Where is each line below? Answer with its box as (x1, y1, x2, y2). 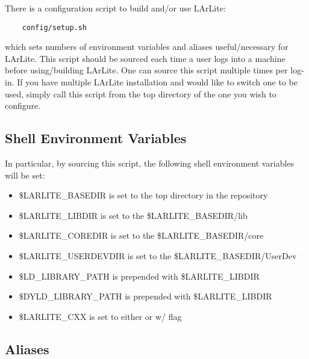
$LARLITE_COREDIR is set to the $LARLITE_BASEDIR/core (19, 229, 264, 242)
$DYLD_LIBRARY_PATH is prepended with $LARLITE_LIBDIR (19, 290, 272, 302)
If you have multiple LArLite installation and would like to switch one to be (17, 76, 298, 88)
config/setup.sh (22, 23, 87, 32)
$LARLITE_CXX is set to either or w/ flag (19, 310, 182, 322)
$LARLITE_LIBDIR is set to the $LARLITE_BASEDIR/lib (19, 209, 248, 221)
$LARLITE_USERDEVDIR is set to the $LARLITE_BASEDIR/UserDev (19, 249, 297, 262)
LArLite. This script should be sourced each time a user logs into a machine (5, 52, 286, 64)
